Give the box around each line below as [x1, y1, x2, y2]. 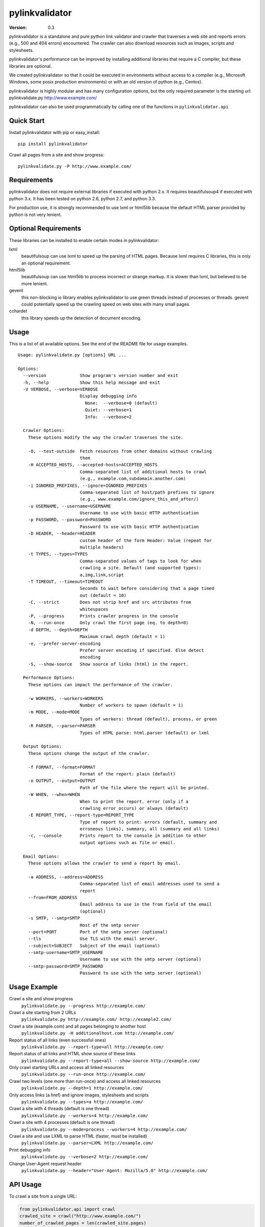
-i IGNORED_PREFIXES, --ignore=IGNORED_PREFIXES [27, 482, 147, 488]
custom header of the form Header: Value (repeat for [79, 537, 212, 543]
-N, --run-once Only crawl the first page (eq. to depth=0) [27, 620, 189, 626]
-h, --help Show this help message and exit [23, 379, 160, 385]
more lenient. [21, 280, 49, 287]
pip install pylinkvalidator [18, 141, 88, 147]
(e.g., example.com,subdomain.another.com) [79, 476, 186, 481]
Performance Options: [23, 675, 75, 681]
